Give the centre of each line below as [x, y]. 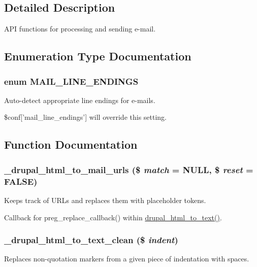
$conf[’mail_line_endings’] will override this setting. [86, 117]
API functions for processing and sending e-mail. [80, 29]
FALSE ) [21, 181]
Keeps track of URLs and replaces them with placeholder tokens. [105, 200]
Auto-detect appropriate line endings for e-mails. [80, 100]
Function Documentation [71, 144]
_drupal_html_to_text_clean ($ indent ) [91, 240]
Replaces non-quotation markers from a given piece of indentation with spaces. [127, 259]
